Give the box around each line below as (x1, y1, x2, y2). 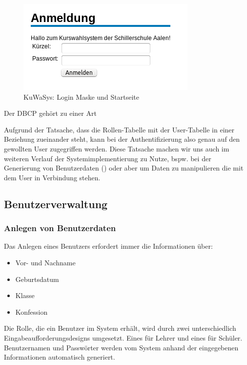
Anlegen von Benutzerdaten (4, 222, 116, 234)
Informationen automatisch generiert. (4, 352, 115, 362)
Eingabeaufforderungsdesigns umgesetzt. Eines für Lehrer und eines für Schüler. (4, 332, 243, 343)
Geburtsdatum (15, 274, 59, 284)
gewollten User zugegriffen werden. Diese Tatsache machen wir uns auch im (4, 143, 229, 153)
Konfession (15, 306, 48, 317)
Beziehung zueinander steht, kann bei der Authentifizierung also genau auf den (4, 134, 240, 144)
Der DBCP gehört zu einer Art (4, 108, 97, 118)
